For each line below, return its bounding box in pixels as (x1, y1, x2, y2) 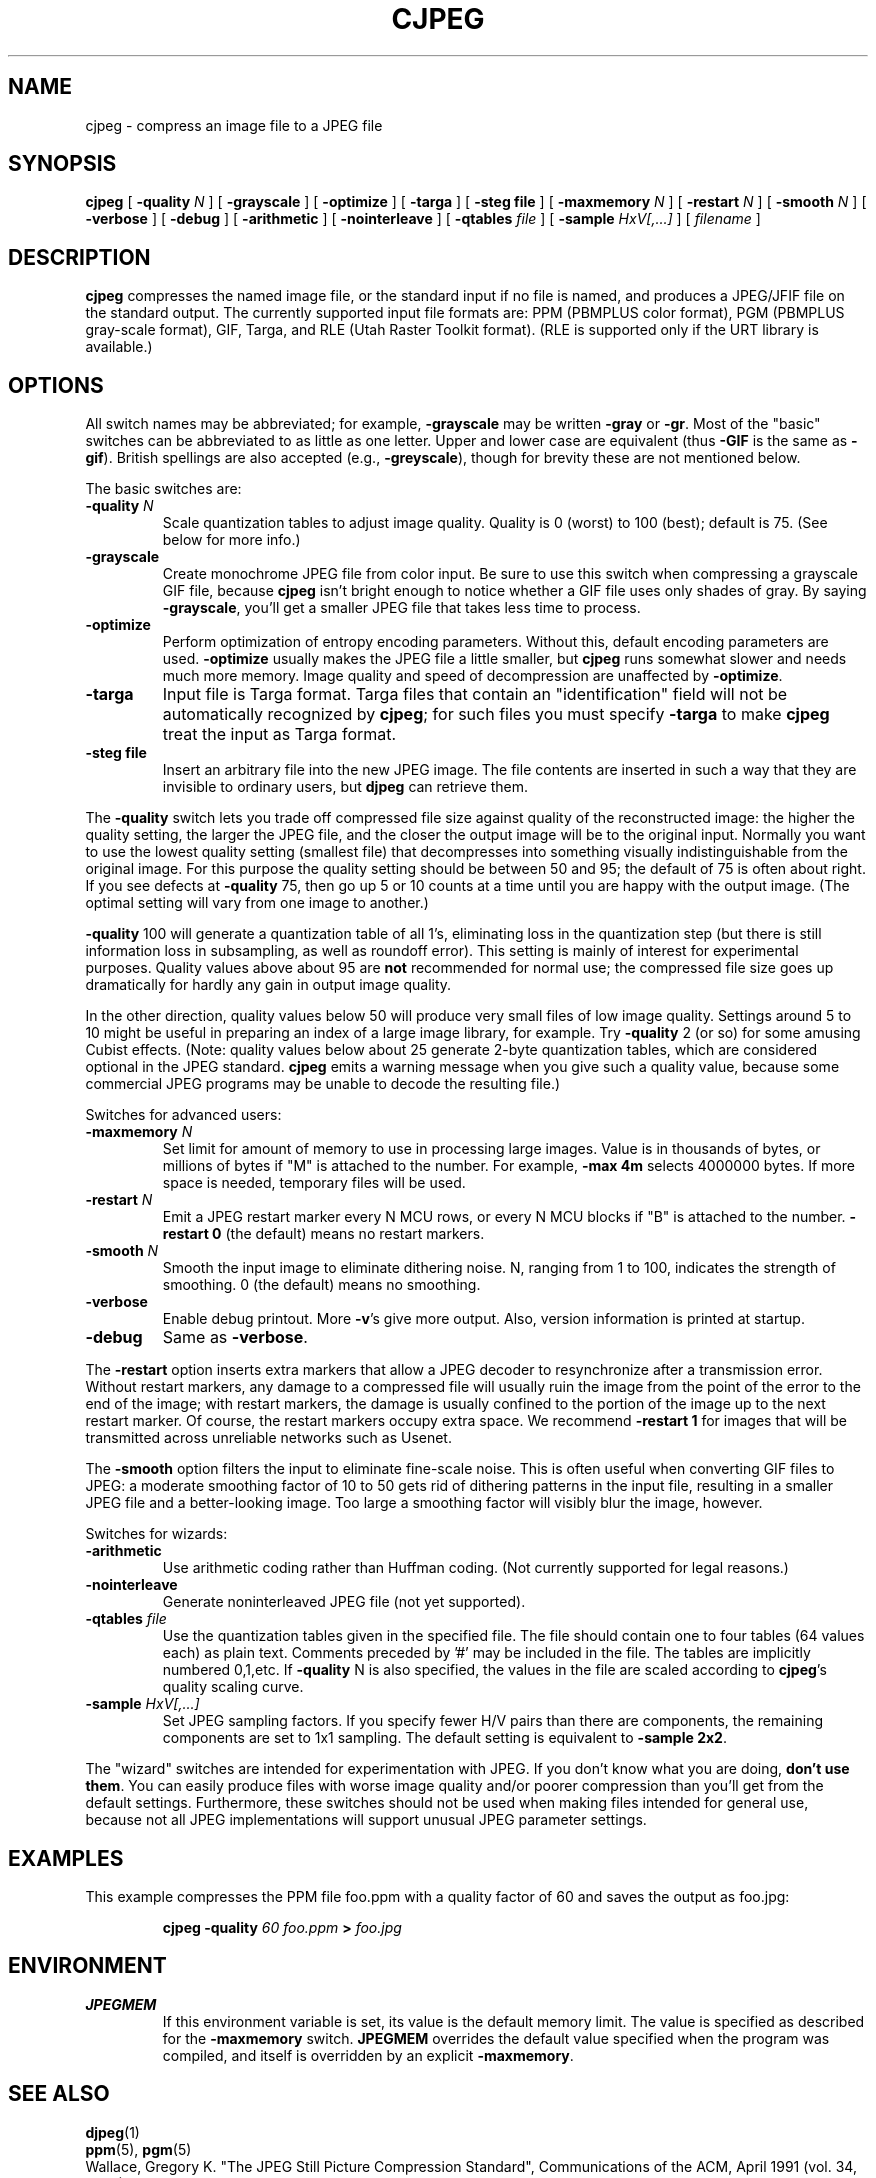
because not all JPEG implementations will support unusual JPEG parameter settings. (85, 1811, 647, 1829)
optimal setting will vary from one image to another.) (85, 894, 429, 912)
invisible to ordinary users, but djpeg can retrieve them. (162, 778, 529, 796)
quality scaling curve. (162, 1678, 304, 1696)
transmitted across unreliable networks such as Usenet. (85, 1429, 452, 1447)
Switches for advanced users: (85, 1106, 282, 1124)
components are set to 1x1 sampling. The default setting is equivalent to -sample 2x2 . (162, 1729, 727, 1747)
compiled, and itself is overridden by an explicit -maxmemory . (162, 2046, 574, 2064)
